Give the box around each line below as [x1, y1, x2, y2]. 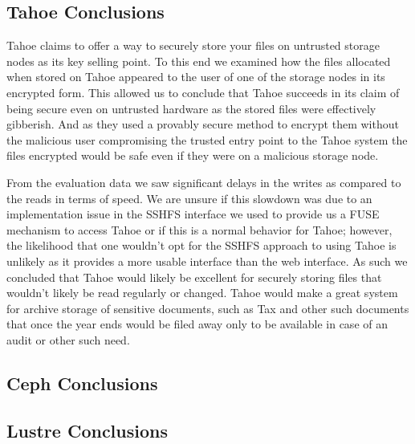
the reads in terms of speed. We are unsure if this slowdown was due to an [6, 189, 372, 206]
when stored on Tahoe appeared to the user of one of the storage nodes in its [6, 68, 385, 85]
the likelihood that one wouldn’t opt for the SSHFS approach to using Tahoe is [6, 237, 397, 254]
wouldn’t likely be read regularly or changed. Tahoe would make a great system [6, 284, 398, 301]
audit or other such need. [6, 331, 130, 348]
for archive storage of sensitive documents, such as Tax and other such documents [6, 299, 409, 316]
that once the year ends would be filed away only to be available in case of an [6, 316, 388, 332]
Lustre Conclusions [6, 418, 168, 442]
